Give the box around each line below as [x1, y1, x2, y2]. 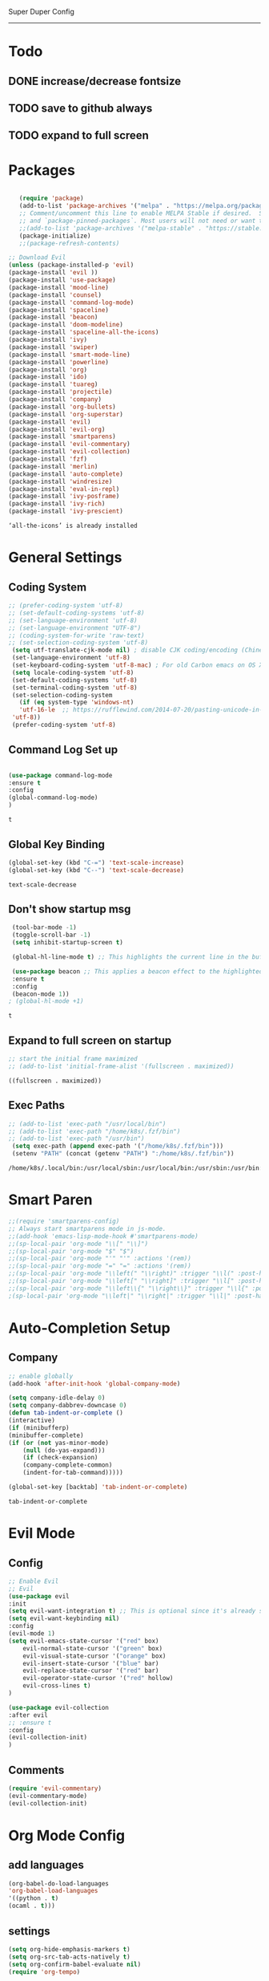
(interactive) [8, 1416, 56, 1425]
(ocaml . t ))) [8, 1902, 56, 1910]
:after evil [8, 1711, 48, 1719]
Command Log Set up [8, 743, 118, 757]
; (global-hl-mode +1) [8, 997, 84, 1005]
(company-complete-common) [22, 1461, 113, 1469]
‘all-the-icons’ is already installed [8, 522, 138, 530]
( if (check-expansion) [22, 1454, 98, 1462]
